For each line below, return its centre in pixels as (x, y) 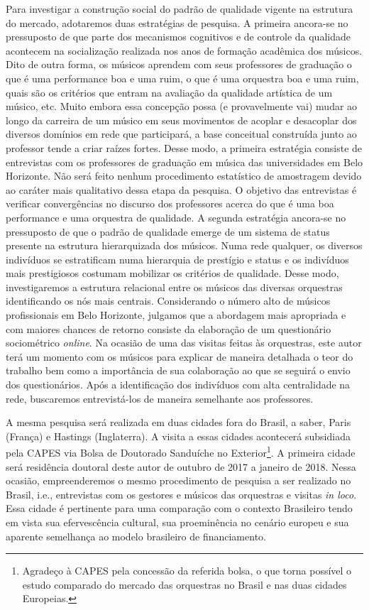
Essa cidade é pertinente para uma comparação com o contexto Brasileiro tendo (179, 508)
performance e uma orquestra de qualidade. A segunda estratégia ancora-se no (176, 217)
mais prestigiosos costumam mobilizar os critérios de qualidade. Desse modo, (172, 273)
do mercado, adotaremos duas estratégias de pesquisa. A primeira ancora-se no (177, 22)
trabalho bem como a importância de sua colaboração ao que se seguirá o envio (178, 370)
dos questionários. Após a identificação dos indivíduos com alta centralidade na (178, 385)
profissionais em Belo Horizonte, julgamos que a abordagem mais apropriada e (176, 315)
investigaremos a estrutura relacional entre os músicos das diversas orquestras (174, 287)
